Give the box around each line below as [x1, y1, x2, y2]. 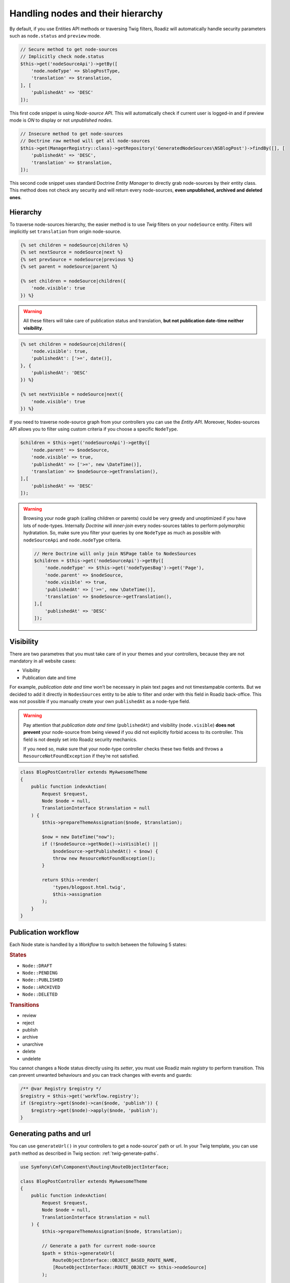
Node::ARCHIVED [22, 984, 61, 990]
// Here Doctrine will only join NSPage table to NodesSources [34, 551, 197, 556]
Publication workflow [9, 928, 79, 937]
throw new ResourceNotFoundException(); [52, 856, 156, 862]
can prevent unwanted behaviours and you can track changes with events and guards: [9, 1072, 192, 1078]
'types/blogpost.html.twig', [52, 884, 126, 890]
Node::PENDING [22, 970, 58, 976]
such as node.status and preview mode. [9, 32, 101, 38]
